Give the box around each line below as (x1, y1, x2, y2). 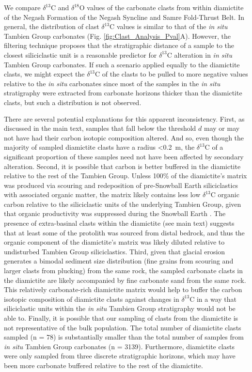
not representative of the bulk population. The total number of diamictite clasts (4, 322, 241, 332)
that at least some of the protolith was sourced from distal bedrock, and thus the (4, 227, 245, 237)
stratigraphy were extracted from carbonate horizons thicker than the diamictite (4, 88, 242, 98)
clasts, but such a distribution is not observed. (4, 97, 142, 107)
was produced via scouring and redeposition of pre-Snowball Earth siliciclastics (4, 180, 238, 190)
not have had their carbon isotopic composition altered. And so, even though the (4, 132, 244, 142)
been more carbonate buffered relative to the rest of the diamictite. (4, 360, 203, 370)
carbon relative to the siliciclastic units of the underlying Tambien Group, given (4, 199, 241, 209)
